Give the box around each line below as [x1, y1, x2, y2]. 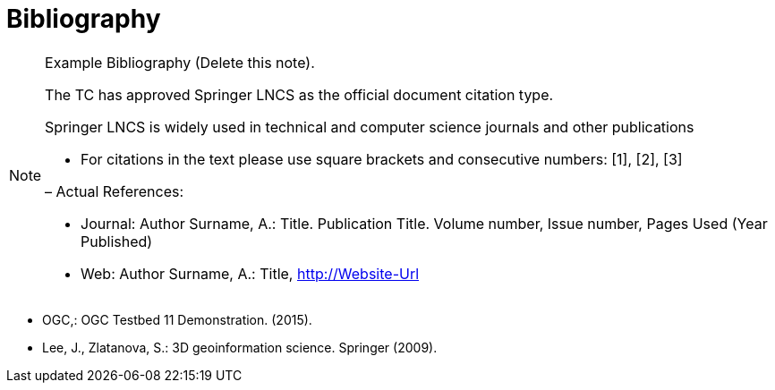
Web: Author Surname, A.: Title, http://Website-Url [81, 264, 420, 283]
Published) [81, 232, 153, 250]
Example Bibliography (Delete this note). [45, 53, 315, 72]
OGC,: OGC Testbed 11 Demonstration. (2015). [42, 311, 312, 327]
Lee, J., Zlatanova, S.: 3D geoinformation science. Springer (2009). [42, 339, 438, 355]
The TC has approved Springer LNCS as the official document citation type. [45, 85, 554, 104]
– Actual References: [45, 182, 184, 200]
